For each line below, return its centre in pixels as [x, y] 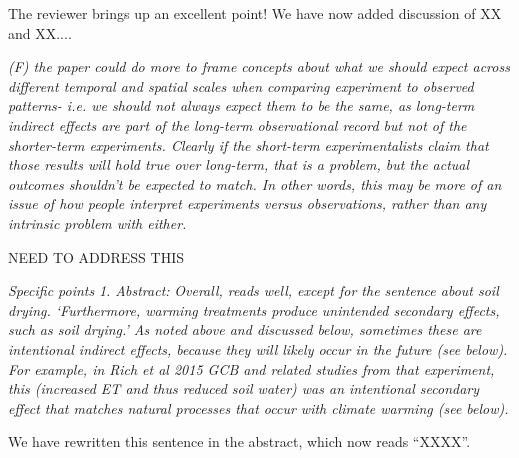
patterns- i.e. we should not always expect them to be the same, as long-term [241, 105]
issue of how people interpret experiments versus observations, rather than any [247, 203]
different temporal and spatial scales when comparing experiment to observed [241, 85]
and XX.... [40, 32]
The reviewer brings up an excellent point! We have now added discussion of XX [255, 13]
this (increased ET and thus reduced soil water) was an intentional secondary [244, 388]
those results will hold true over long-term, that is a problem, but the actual [239, 164]
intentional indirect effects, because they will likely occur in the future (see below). [258, 348]
